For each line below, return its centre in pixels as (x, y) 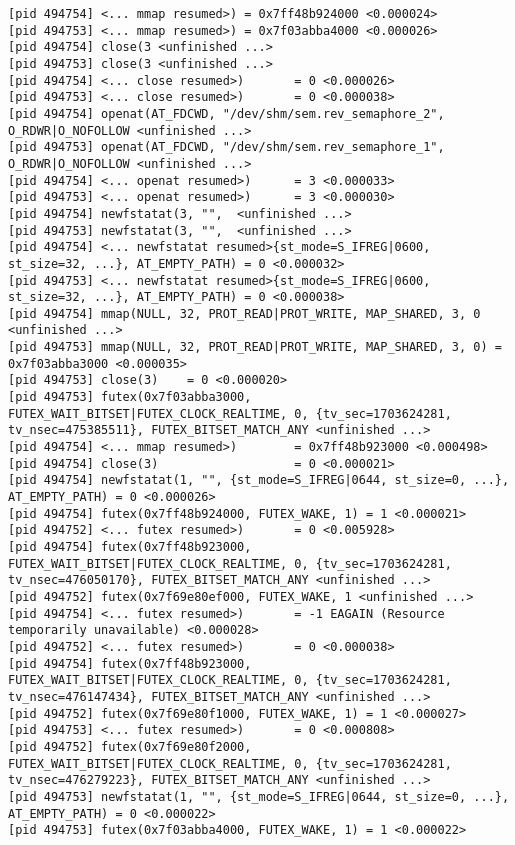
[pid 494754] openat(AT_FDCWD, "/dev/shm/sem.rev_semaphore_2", (226, 113)
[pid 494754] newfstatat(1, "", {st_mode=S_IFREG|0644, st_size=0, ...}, (259, 480)
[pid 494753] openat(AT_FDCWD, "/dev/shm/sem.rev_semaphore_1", (226, 147)
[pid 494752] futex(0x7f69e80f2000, (130, 746)
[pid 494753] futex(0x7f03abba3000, (130, 397)
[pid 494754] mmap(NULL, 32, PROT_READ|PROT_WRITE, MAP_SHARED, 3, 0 (244, 313)
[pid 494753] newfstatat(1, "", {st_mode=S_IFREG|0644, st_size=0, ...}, (259, 796)
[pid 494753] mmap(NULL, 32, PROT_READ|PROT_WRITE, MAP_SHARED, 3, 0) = (255, 347)
